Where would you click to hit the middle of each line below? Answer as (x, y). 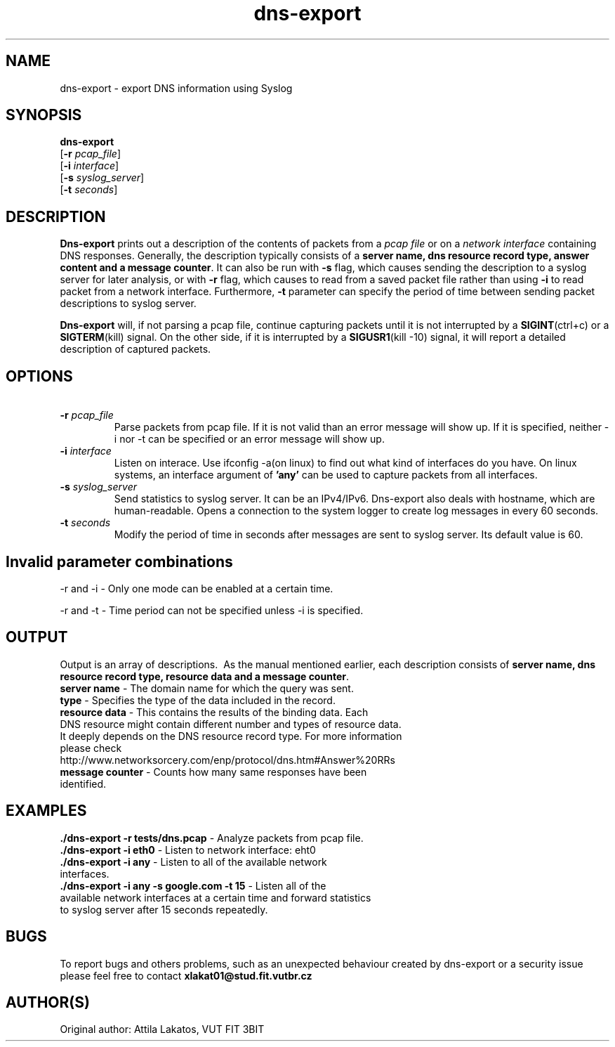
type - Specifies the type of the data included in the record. (198, 700)
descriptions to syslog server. (128, 304)
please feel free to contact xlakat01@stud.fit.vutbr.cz (186, 975)
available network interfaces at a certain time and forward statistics (216, 897)
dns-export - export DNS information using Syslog (176, 88)
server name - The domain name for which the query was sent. (207, 688)
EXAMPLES (46, 811)
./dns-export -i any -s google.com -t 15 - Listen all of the (193, 885)
